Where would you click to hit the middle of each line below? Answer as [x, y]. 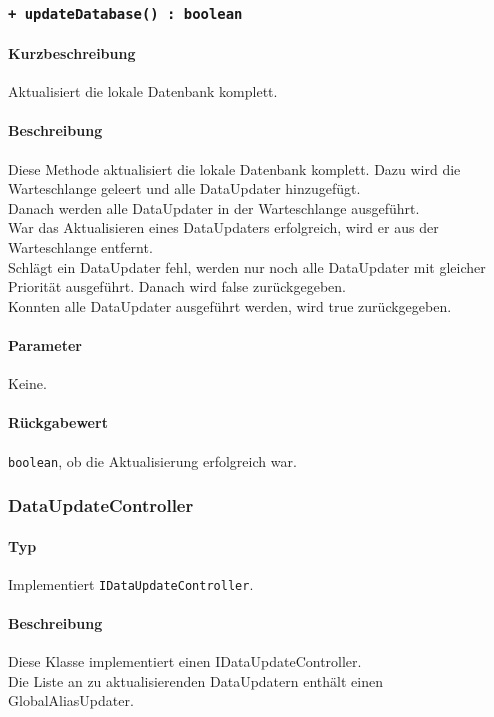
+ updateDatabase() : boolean [125, 13]
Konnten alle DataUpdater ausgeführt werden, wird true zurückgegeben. [230, 305]
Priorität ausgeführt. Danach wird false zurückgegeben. [177, 286]
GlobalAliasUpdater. [71, 700]
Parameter [45, 344]
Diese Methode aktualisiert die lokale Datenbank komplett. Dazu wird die [234, 168]
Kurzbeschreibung [72, 53]
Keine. [27, 383]
